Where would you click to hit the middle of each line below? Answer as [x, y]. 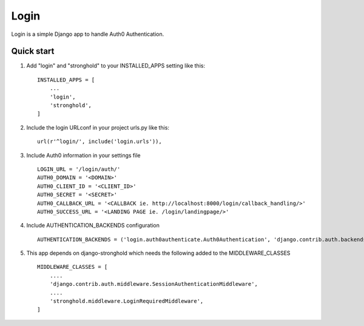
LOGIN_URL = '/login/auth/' [79, 169]
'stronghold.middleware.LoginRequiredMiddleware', [126, 301]
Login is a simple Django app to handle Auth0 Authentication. [88, 34]
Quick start [33, 51]
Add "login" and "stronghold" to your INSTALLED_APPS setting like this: [116, 66]
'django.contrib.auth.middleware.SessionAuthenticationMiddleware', [153, 284]
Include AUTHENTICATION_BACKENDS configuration [93, 226]
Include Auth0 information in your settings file [83, 155]
